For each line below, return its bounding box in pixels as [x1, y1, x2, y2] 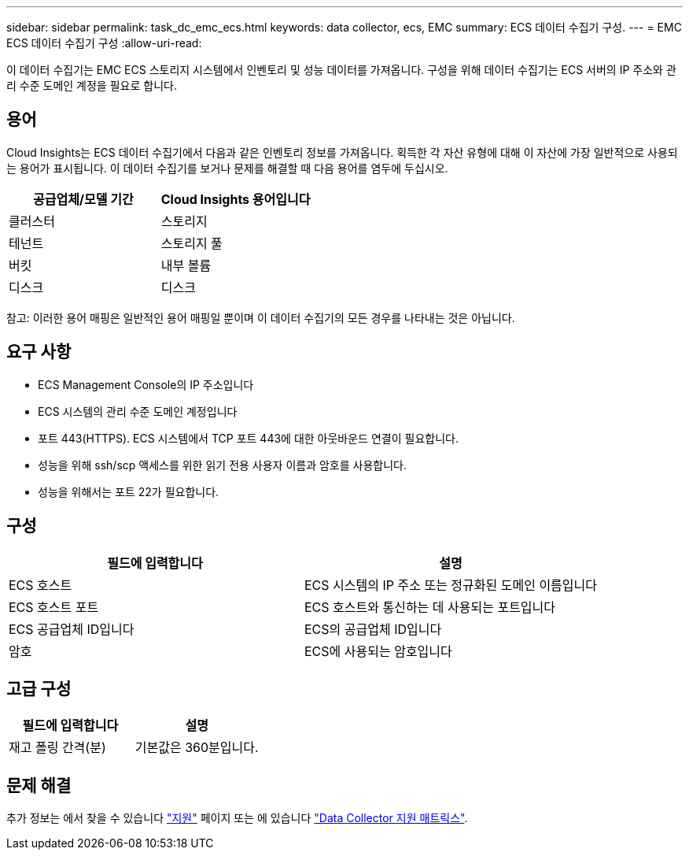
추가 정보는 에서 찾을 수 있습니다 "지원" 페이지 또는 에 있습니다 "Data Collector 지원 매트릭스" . [6, 811, 468, 825]
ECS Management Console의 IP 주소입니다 [38, 377, 254, 391]
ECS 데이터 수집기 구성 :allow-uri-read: [6, 36, 202, 50]
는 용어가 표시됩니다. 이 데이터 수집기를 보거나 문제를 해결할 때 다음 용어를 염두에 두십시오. [6, 161, 448, 175]
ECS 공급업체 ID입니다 [9, 621, 134, 637]
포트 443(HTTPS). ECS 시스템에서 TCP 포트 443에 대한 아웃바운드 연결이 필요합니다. [38, 431, 459, 445]
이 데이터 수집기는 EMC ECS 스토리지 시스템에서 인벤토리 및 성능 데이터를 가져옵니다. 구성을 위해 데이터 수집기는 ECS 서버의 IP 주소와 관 [6, 63, 676, 76]
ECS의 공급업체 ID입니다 [304, 621, 442, 637]
